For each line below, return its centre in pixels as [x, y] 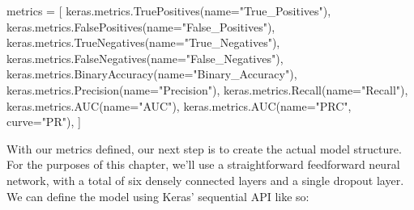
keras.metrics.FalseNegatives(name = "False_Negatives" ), [145, 58]
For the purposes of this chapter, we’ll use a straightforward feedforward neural [203, 164]
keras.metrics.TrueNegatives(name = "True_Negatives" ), [143, 42]
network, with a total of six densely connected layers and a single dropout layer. [205, 180]
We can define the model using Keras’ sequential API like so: [158, 196]
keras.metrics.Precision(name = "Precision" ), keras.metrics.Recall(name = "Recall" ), [207, 89]
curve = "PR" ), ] [44, 122]
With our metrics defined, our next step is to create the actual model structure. [204, 148]
